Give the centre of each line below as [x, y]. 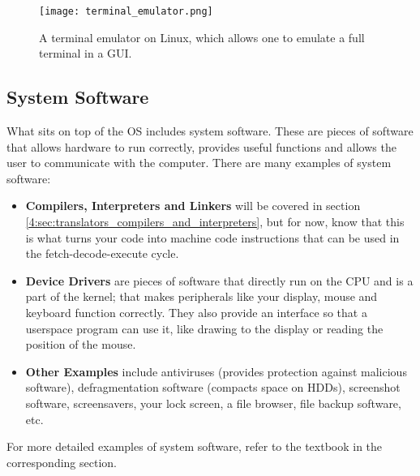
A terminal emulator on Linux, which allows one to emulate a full [202, 37]
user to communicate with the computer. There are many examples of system [199, 163]
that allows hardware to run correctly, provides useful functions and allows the [201, 146]
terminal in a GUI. [86, 53]
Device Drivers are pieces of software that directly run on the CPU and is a [219, 280]
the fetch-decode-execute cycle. [102, 253]
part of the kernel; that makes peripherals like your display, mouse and [201, 296]
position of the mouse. [81, 344]
